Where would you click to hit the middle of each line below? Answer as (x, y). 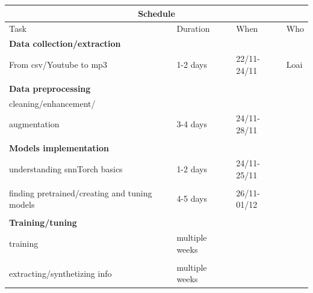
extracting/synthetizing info (60, 273)
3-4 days (192, 124)
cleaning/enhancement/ (52, 103)
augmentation (34, 124)
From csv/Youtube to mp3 (58, 64)
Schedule (156, 13)
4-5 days (192, 198)
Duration (193, 29)
